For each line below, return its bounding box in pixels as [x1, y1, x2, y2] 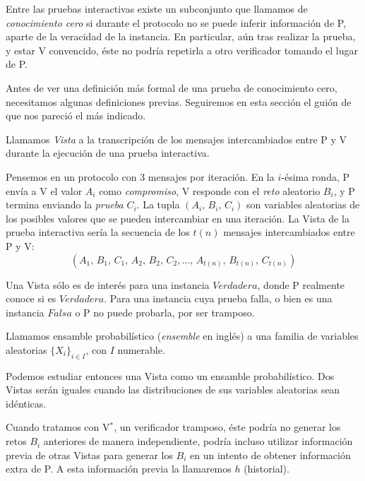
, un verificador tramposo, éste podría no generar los [114, 420, 341, 434]
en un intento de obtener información [190, 447, 351, 462]
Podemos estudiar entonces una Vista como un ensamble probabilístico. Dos [6, 368, 335, 383]
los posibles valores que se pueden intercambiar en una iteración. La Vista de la [6, 210, 349, 225]
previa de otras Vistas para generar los [6, 447, 173, 462]
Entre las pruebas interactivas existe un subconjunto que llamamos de [6, 1, 308, 16]
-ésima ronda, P [281, 169, 350, 184]
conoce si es [6, 291, 56, 306]
